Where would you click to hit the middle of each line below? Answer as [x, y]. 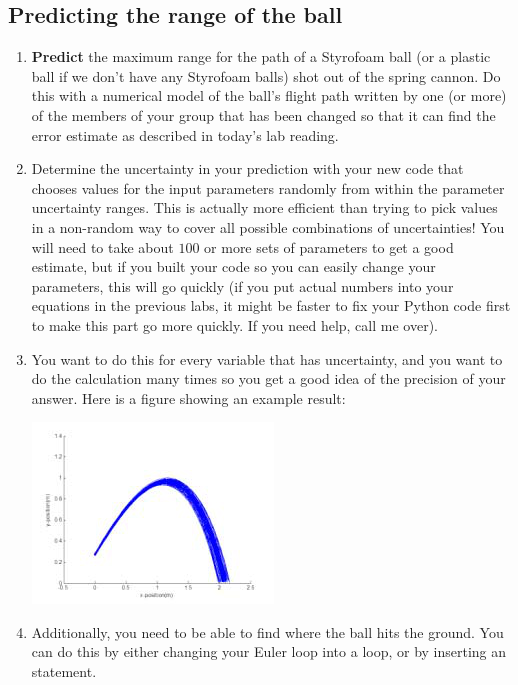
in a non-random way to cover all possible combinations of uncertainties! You [268, 226]
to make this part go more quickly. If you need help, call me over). [234, 324]
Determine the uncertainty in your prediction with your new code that [247, 168]
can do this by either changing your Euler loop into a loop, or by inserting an [269, 651]
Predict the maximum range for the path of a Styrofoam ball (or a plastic [261, 56]
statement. [64, 671]
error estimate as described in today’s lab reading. [185, 134]
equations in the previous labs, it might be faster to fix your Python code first [271, 305]
